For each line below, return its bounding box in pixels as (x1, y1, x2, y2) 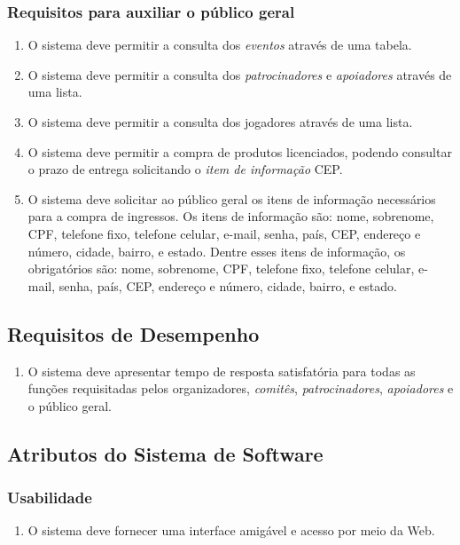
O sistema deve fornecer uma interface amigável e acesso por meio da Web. (27, 521, 435, 540)
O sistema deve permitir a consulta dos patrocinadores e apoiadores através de (27, 65, 452, 83)
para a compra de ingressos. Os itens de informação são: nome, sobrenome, (27, 207, 434, 225)
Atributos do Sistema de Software (7, 439, 324, 467)
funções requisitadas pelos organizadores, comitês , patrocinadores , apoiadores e (27, 379, 454, 398)
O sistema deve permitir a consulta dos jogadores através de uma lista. (27, 113, 413, 130)
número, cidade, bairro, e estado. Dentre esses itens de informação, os (27, 241, 406, 260)
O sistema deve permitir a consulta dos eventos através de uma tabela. (27, 36, 412, 54)
